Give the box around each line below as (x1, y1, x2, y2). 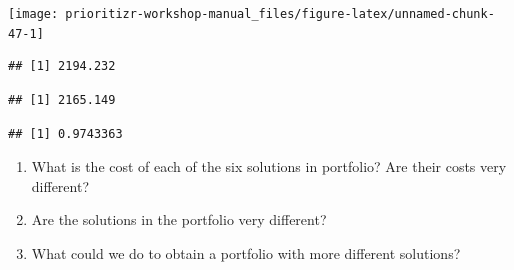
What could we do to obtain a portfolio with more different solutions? (31, 242, 461, 263)
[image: (8, 7, 59, 21)
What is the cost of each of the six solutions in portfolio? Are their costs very (31, 156, 507, 177)
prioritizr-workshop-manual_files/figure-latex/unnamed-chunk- (65, 7, 495, 21)
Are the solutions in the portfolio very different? (31, 209, 327, 230)
